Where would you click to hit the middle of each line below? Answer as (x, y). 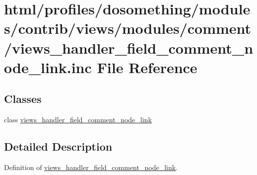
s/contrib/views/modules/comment (128, 28)
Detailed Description (58, 146)
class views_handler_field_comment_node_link (78, 120)
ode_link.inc (48, 67)
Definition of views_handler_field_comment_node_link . (91, 167)
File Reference (147, 67)
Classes (23, 99)
